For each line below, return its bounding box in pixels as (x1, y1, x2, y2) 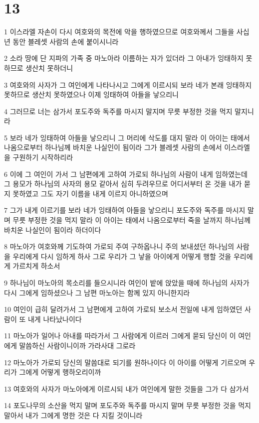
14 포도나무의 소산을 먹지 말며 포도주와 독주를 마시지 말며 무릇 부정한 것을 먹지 (4, 400, 251, 411)
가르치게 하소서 (12, 261, 60, 271)
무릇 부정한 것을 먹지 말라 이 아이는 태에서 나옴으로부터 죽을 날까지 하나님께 (12, 215, 251, 225)
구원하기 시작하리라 (12, 152, 73, 162)
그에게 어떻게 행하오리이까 (19, 367, 101, 377)
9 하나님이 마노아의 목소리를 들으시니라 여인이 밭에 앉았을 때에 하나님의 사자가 (4, 278, 250, 287)
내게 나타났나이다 (27, 313, 82, 324)
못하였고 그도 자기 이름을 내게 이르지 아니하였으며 (12, 188, 168, 198)
